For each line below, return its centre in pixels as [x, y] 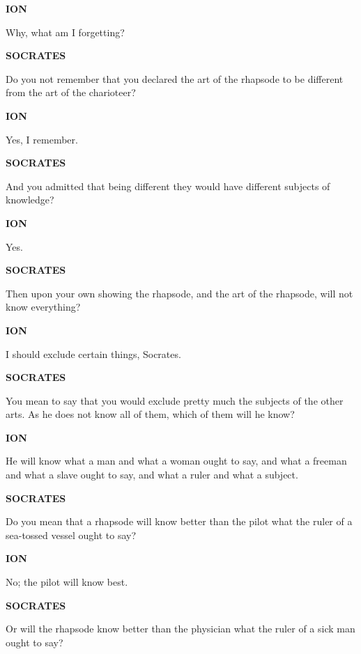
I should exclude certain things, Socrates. [93, 353]
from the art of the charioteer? [71, 92]
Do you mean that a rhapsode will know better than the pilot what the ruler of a [179, 521]
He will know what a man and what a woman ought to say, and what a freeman [176, 461]
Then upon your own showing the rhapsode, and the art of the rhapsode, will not [179, 293]
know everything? [43, 307]
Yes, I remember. [42, 139]
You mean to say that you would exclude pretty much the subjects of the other [175, 400]
